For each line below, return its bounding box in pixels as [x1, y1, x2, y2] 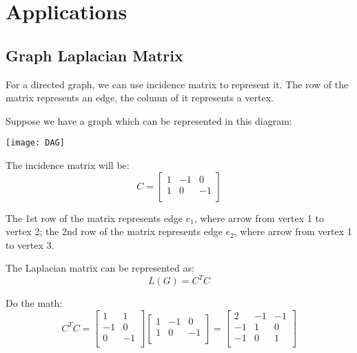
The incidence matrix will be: [6, 158, 130, 172]
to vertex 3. [6, 237, 54, 252]
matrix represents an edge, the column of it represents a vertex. [6, 90, 274, 105]
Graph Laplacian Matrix [6, 44, 183, 65]
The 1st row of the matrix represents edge [6, 210, 183, 225]
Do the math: [6, 296, 63, 310]
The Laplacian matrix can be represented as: [6, 261, 194, 275]
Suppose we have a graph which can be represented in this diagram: [6, 113, 292, 128]
